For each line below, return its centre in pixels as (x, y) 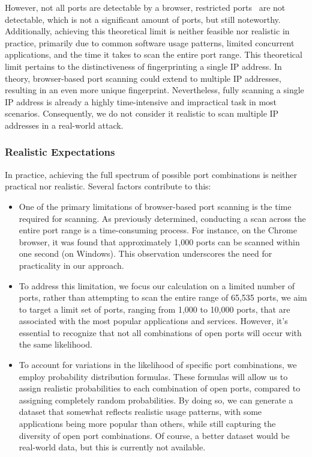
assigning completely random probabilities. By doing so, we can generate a (156, 400)
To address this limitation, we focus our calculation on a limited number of (157, 285)
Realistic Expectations (60, 152)
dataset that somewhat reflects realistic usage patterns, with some (140, 412)
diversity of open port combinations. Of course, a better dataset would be (154, 435)
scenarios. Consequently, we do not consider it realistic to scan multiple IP (142, 113)
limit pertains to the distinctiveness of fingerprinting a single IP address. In (143, 66)
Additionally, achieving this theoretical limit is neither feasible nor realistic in (147, 31)
